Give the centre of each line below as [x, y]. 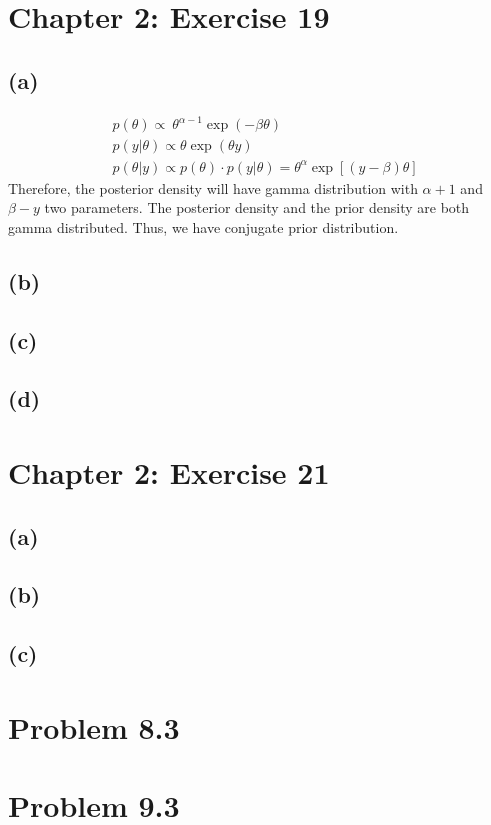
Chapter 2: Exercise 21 [169, 471]
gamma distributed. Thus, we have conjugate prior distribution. [203, 226]
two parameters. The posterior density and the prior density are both [257, 207]
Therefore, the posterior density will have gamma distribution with [213, 187]
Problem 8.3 [94, 726]
